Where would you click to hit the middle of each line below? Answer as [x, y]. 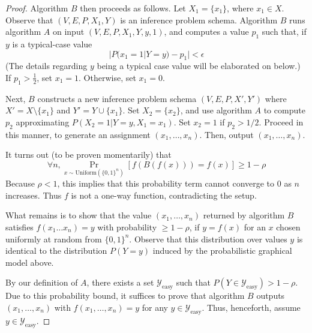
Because [20, 183]
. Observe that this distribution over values [208, 238]
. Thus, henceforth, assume [251, 307]
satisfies [19, 226]
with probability [127, 226]
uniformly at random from [54, 238]
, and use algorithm [216, 110]
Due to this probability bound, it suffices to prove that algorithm [125, 295]
